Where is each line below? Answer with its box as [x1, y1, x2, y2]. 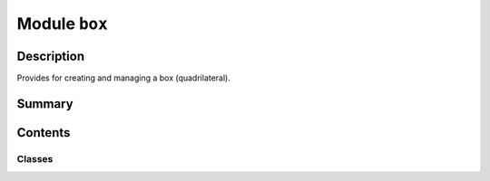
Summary [16, 96, 73, 111]
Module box [16, 14, 108, 33]
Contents [16, 125, 71, 140]
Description [16, 48, 85, 63]
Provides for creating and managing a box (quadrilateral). [16, 72, 231, 83]
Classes [16, 152, 54, 165]
